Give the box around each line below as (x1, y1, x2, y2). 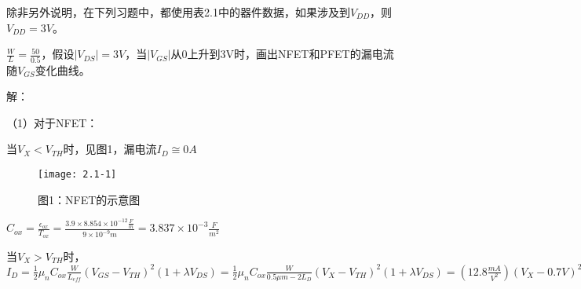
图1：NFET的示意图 (38, 191, 141, 207)
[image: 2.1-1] (38, 168, 117, 180)
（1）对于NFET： (6, 114, 98, 130)
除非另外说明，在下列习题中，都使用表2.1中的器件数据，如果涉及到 (6, 4, 350, 20)
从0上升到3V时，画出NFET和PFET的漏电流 (170, 46, 394, 62)
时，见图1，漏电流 (63, 141, 157, 157)
